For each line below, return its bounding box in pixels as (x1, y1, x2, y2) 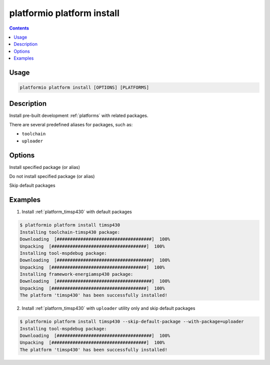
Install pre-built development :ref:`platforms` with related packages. (9, 112, 148, 118)
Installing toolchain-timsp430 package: (19, 229, 120, 235)
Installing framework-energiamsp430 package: (19, 271, 133, 277)
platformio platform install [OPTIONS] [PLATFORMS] (19, 85, 149, 90)
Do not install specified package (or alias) (9, 173, 95, 179)
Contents (9, 25, 29, 31)
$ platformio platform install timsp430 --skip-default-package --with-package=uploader (19, 319, 244, 324)
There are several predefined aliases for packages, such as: (9, 122, 133, 127)
